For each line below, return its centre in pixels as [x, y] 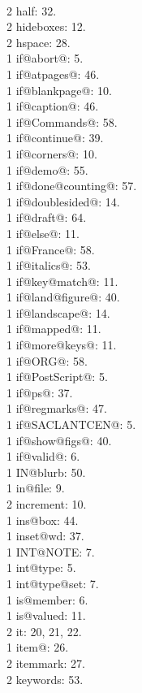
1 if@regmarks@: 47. [57, 408]
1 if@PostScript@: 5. [57, 377]
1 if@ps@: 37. [40, 392]
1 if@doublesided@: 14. [63, 201]
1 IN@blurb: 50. [46, 472]
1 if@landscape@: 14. [58, 312]
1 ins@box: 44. [43, 520]
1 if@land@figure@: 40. [63, 297]
